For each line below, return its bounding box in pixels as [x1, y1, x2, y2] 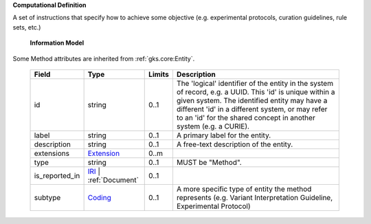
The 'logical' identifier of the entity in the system [176, 78, 333, 88]
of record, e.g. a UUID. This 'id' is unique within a [176, 87, 336, 96]
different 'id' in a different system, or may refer [176, 104, 328, 113]
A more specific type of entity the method [176, 184, 312, 194]
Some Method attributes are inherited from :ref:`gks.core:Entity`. [12, 54, 195, 63]
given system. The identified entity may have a [176, 96, 328, 105]
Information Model [30, 38, 85, 47]
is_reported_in [34, 170, 80, 180]
